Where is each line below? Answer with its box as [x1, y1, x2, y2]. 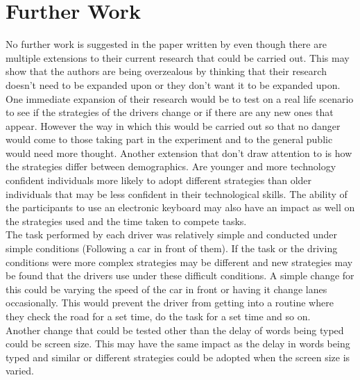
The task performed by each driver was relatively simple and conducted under [6, 227, 338, 242]
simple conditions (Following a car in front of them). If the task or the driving [6, 241, 338, 256]
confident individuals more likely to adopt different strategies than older [6, 173, 312, 188]
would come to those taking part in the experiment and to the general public [6, 132, 333, 147]
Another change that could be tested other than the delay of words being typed [6, 322, 344, 337]
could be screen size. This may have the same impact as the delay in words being [6, 336, 350, 351]
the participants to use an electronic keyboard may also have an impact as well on [6, 200, 355, 215]
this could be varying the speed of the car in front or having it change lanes [6, 281, 327, 296]
